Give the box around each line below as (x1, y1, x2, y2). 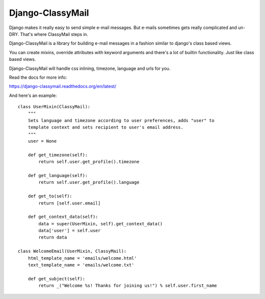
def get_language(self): (27, 173, 88, 178)
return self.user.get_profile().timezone (38, 159, 140, 165)
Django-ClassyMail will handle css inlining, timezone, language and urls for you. (9, 65, 171, 71)
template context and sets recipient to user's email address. (27, 124, 184, 130)
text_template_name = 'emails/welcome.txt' (27, 262, 134, 268)
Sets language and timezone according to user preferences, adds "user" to (27, 118, 214, 123)
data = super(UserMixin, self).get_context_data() (38, 221, 163, 226)
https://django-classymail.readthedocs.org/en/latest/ (9, 84, 116, 90)
